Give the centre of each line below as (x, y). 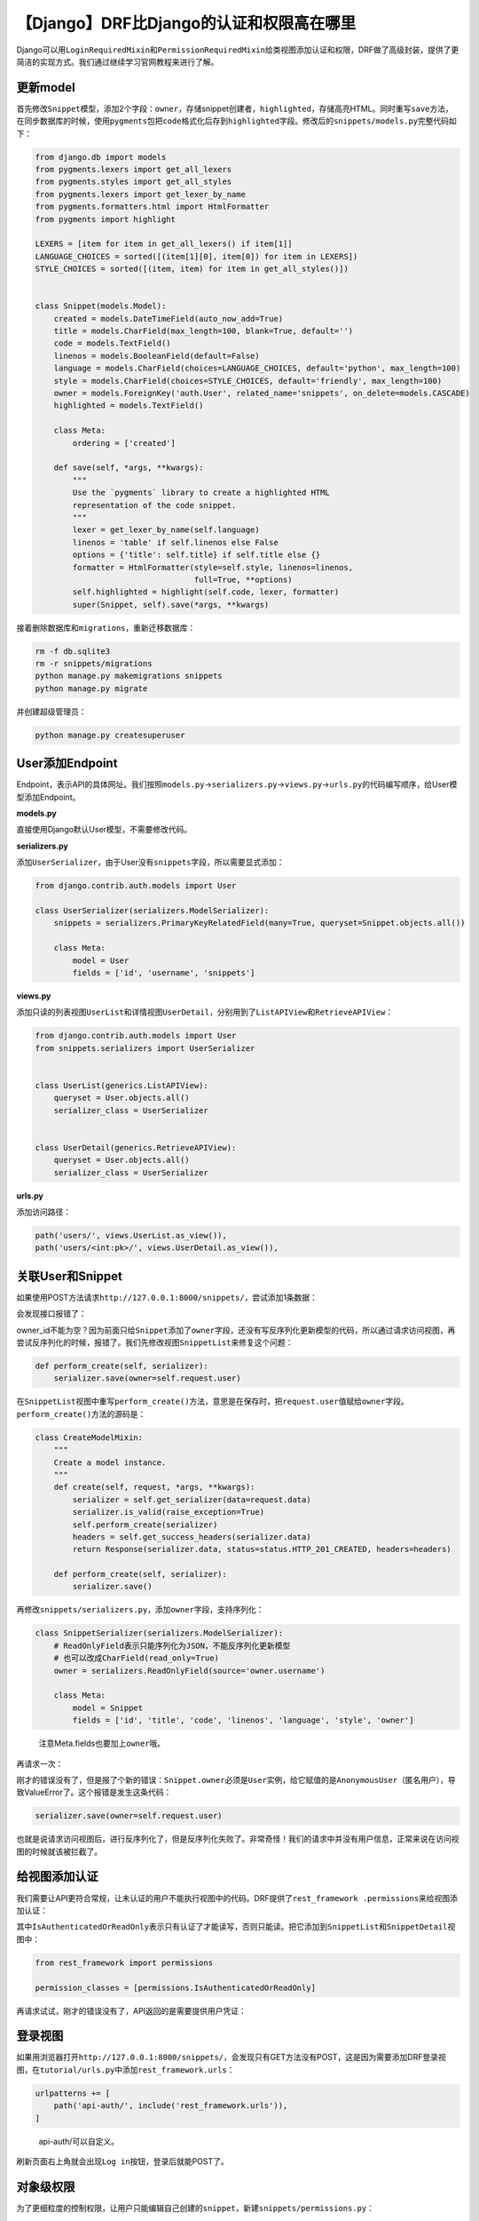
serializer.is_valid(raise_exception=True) (169, 1512)
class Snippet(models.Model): (101, 306)
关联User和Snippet (70, 1276)
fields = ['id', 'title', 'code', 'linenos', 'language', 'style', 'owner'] (243, 1720)
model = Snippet (108, 1708)
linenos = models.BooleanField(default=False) (157, 356)
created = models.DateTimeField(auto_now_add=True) (169, 318)
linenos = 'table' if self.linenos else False (175, 542)
